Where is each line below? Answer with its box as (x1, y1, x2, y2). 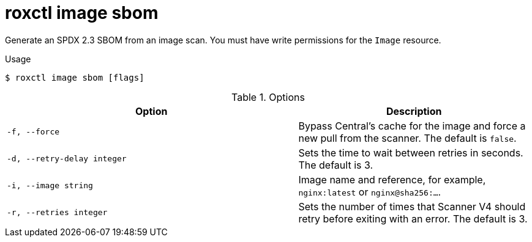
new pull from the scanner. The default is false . (298, 131, 517, 144)
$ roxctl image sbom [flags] (5, 72, 144, 82)
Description (386, 105, 442, 117)
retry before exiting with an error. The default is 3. (298, 212, 528, 225)
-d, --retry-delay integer (7, 154, 127, 164)
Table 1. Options (231, 90, 305, 103)
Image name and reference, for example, (298, 173, 486, 186)
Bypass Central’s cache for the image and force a (298, 119, 526, 132)
